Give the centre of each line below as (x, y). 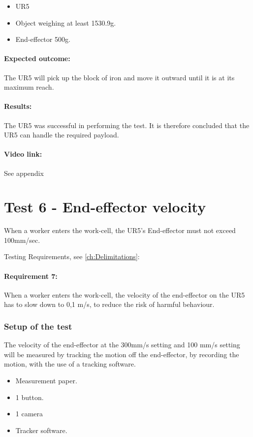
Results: (18, 106)
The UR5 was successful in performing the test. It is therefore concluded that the (127, 125)
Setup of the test (38, 326)
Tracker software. (41, 430)
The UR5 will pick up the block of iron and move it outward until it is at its (119, 77)
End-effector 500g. (43, 39)
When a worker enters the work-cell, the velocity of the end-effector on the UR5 (125, 294)
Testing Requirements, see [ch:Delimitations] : (72, 256)
